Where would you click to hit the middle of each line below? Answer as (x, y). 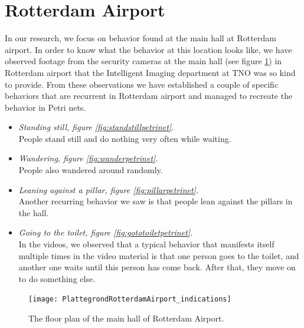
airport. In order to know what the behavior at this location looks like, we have (148, 49)
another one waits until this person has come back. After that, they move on (157, 267)
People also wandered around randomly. (91, 170)
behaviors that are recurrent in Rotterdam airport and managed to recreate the (149, 96)
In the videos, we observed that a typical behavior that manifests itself (146, 244)
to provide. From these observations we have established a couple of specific (142, 84)
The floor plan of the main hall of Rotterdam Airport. (126, 318)
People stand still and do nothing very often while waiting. (125, 138)
